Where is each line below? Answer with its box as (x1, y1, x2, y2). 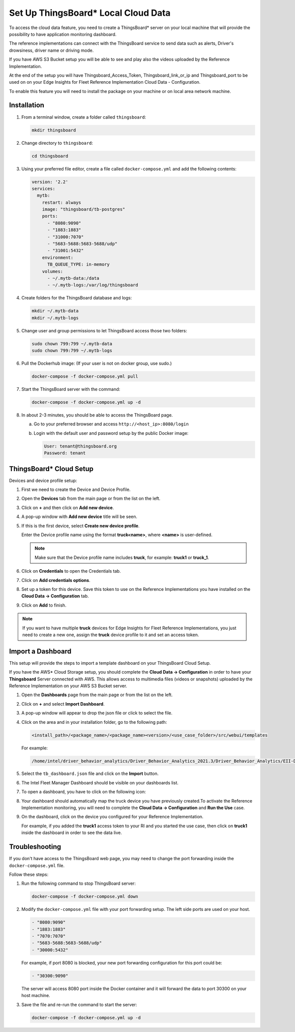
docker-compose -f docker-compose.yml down (31, 894, 139, 900)
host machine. (21, 993, 50, 999)
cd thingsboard (31, 153, 68, 159)
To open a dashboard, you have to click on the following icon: (21, 789, 146, 795)
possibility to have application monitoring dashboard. (9, 31, 117, 37)
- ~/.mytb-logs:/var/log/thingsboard (47, 282, 139, 288)
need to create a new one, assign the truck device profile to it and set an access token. (22, 632, 199, 638)
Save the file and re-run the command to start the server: (21, 1001, 137, 1007)
